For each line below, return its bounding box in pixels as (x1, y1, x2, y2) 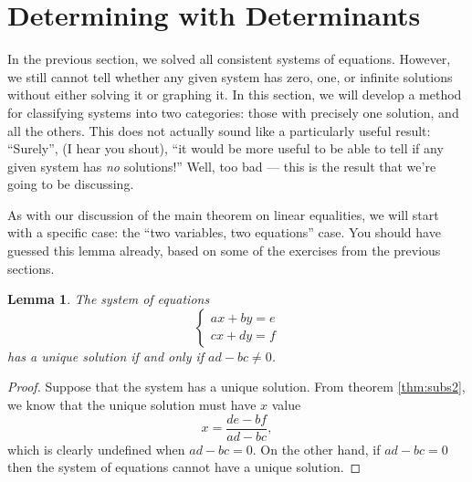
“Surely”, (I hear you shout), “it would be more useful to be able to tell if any (7, 139, 444, 158)
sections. (7, 258, 55, 278)
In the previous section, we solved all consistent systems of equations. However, (7, 49, 451, 68)
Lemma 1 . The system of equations (7, 289, 210, 309)
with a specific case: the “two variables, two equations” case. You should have (7, 223, 441, 242)
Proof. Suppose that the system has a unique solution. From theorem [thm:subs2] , (7, 377, 466, 396)
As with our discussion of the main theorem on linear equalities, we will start (7, 204, 439, 224)
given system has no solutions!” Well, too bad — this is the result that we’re (7, 156, 436, 175)
